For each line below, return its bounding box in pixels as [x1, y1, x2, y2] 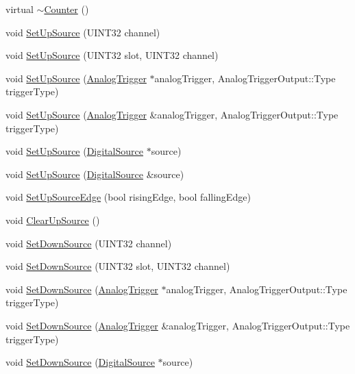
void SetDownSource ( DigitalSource [5, 355, 155, 369]
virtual [5, 2, 34, 16]
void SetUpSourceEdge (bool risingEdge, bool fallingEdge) [5, 190, 251, 204]
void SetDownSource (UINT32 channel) [5, 236, 172, 250]
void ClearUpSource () [5, 212, 100, 227]
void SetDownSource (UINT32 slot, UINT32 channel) [5, 259, 230, 273]
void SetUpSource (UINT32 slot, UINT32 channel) [5, 48, 219, 62]
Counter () [44, 2, 89, 16]
